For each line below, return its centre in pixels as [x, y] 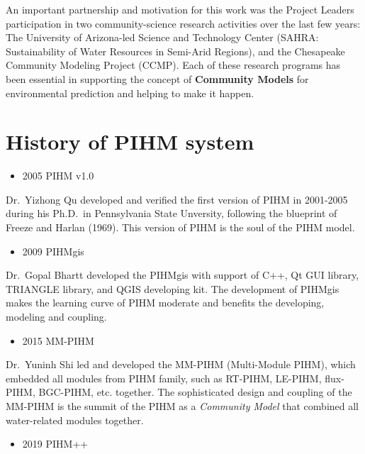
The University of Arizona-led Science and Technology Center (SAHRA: [162, 37]
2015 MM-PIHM [58, 340]
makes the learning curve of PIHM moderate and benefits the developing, [165, 303]
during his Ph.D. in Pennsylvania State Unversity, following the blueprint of [172, 213]
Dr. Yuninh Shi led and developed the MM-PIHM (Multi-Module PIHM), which [181, 364]
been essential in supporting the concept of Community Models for [157, 78]
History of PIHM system [130, 142]
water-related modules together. [75, 420]
